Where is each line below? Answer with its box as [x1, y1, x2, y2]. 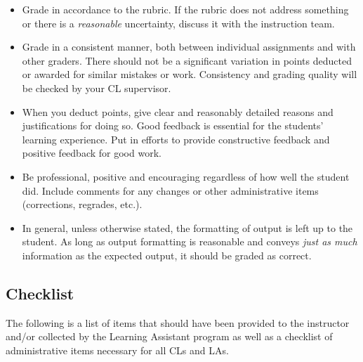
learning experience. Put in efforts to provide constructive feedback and [22, 131, 330, 146]
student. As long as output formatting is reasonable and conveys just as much [22, 234, 357, 249]
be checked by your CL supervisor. [22, 80, 171, 95]
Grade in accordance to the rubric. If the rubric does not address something [22, 2, 349, 16]
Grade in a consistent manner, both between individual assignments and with [22, 39, 356, 54]
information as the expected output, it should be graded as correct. [22, 247, 312, 262]
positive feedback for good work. [22, 146, 161, 160]
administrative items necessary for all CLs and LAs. [6, 342, 229, 357]
